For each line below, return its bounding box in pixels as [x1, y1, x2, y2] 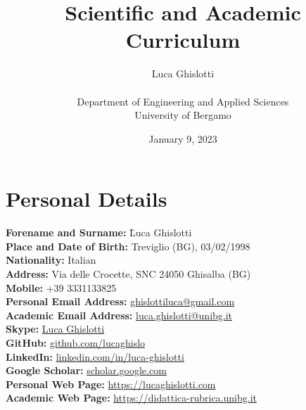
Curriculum [125, 25, 241, 54]
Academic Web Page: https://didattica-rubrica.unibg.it [6, 390, 257, 405]
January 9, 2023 [148, 131, 217, 146]
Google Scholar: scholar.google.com [6, 363, 167, 378]
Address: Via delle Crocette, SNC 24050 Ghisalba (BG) [6, 267, 251, 281]
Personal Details [6, 184, 167, 213]
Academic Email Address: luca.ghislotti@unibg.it [6, 307, 233, 322]
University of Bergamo [134, 108, 231, 122]
